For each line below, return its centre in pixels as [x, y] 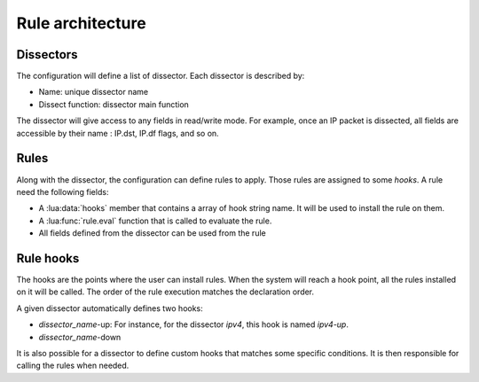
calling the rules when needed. [73, 366]
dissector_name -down [80, 337]
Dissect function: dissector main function [114, 104]
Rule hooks [48, 258]
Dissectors [47, 55]
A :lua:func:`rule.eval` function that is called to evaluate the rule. [155, 221]
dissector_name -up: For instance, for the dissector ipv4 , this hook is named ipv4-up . [194, 324]
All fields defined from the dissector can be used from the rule [152, 233]
